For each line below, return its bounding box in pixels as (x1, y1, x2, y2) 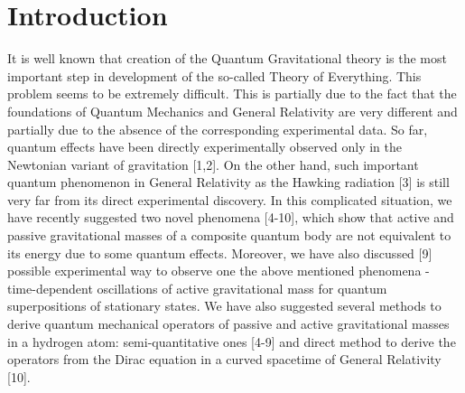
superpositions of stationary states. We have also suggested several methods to (7, 296, 442, 315)
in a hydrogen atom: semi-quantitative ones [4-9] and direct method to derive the (7, 332, 456, 351)
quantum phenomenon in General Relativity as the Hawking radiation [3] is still (7, 173, 450, 192)
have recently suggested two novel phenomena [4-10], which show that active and (7, 208, 454, 227)
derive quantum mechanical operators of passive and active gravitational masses (7, 314, 450, 333)
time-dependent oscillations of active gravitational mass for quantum (7, 278, 387, 297)
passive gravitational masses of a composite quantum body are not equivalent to (7, 226, 451, 245)
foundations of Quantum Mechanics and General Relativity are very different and (7, 101, 458, 120)
